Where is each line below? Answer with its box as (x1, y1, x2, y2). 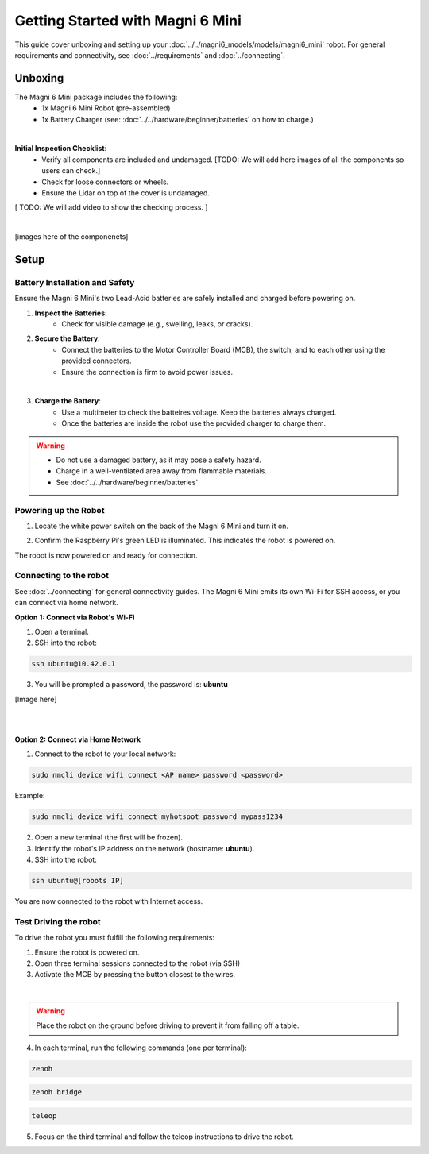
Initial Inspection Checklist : (14, 144, 107, 153)
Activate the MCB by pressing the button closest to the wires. (34, 970, 236, 979)
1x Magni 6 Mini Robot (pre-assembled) (41, 103, 171, 113)
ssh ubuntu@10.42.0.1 (31, 659, 116, 669)
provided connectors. (61, 356, 132, 365)
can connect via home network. (14, 598, 118, 608)
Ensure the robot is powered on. (34, 948, 140, 957)
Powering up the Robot (14, 504, 105, 515)
